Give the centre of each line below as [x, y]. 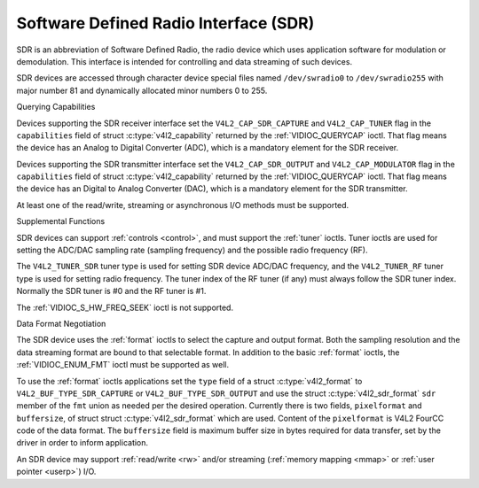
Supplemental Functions [61, 221]
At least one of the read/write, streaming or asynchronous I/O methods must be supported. [183, 205]
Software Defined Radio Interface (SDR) [165, 23]
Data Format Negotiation [61, 323]
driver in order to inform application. [82, 443]
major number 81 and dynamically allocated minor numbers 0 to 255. [142, 90]
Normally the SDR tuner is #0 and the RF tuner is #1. [111, 291]
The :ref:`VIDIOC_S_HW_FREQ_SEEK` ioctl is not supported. [125, 307]
